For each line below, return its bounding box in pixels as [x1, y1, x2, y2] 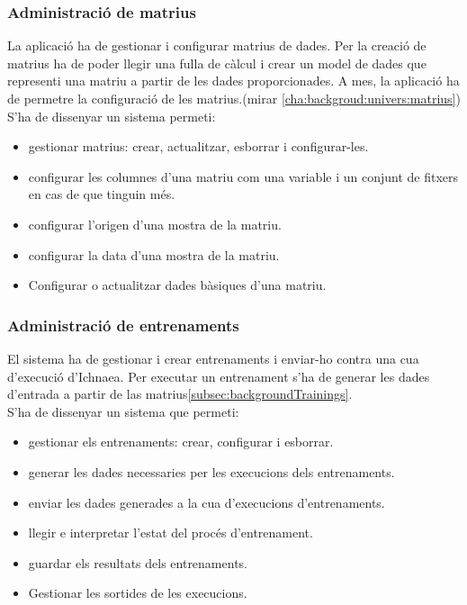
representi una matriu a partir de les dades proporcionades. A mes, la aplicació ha [7, 71, 460, 90]
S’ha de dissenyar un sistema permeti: [7, 106, 216, 125]
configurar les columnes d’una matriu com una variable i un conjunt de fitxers [28, 167, 459, 185]
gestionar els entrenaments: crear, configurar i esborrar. [28, 432, 334, 451]
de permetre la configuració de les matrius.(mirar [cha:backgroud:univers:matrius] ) [7, 89, 461, 107]
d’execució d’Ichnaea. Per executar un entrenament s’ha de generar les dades [7, 366, 430, 385]
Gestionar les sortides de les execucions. [28, 583, 247, 602]
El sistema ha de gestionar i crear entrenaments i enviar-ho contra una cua [7, 348, 419, 367]
